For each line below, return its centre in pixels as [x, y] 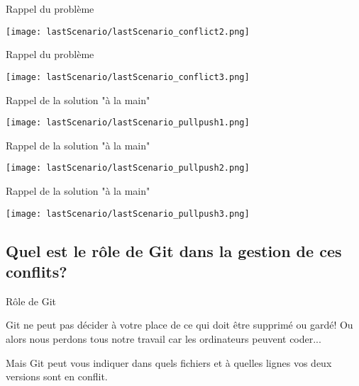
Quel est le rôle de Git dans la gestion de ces [174, 250]
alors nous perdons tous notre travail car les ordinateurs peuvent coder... [164, 339]
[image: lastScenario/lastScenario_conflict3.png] [128, 77]
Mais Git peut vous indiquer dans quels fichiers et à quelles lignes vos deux [169, 362]
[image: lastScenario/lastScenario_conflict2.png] [128, 32]
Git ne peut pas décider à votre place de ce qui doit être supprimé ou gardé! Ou [179, 325]
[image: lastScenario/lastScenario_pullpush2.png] [128, 168]
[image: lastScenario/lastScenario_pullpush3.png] [128, 214]
